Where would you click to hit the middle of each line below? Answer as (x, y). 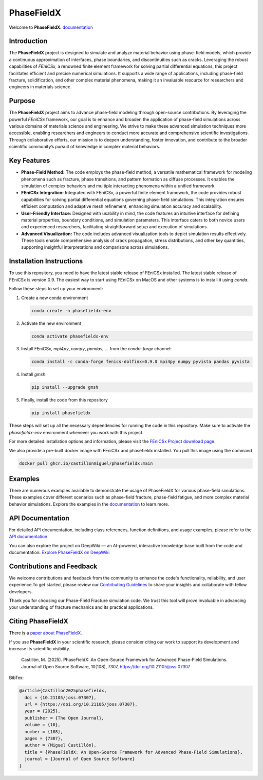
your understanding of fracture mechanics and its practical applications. (81, 607)
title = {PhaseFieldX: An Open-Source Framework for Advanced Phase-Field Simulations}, (134, 752)
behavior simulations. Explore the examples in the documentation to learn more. (89, 504)
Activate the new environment (51, 323)
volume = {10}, (43, 725)
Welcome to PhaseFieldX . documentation (51, 27)
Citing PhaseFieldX (39, 621)
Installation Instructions (46, 261)
